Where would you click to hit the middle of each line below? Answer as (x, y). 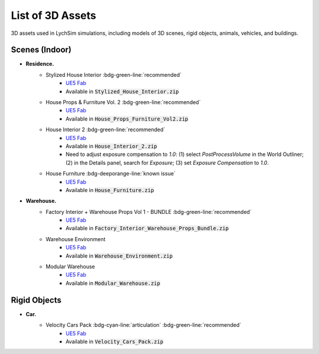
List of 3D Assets (54, 15)
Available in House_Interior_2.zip (112, 146)
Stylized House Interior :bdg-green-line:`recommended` (114, 74)
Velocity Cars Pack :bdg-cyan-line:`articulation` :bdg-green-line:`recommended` (144, 325)
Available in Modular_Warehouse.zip (113, 283)
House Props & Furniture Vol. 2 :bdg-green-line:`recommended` (123, 102)
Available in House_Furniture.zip (110, 190)
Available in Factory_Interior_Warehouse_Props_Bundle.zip (147, 228)
